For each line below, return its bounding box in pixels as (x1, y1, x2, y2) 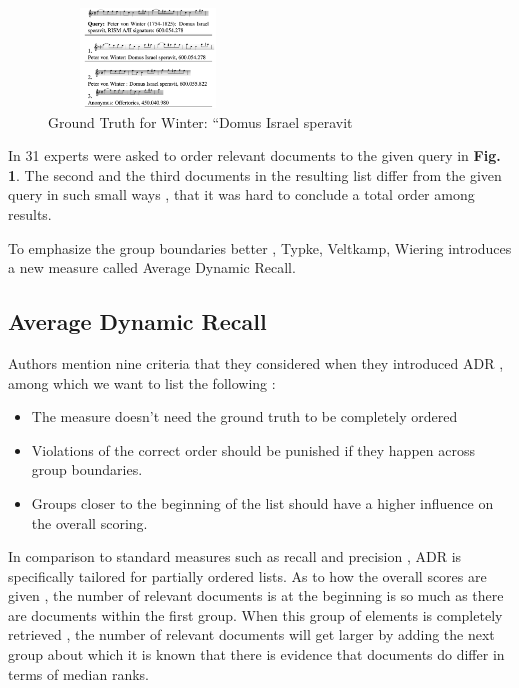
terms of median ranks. (8, 663, 150, 684)
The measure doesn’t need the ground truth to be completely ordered (31, 406, 458, 427)
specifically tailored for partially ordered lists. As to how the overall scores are (8, 565, 487, 586)
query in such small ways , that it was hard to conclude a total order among (8, 184, 475, 205)
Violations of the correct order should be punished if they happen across (31, 439, 475, 460)
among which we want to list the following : (8, 372, 276, 393)
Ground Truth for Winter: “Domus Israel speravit (48, 111, 353, 132)
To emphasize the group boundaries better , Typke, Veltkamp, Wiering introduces (8, 237, 512, 258)
